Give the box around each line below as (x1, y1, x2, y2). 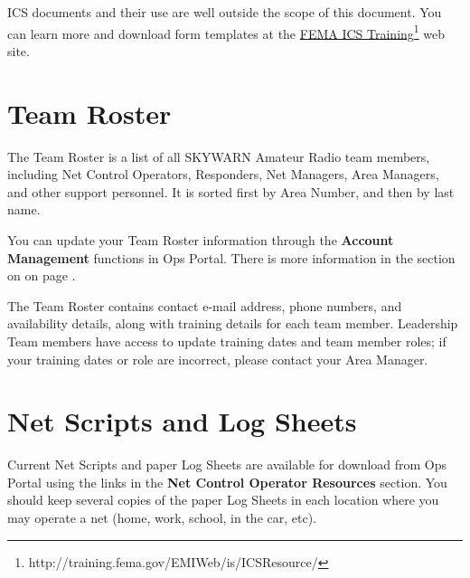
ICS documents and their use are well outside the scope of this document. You (7, 3, 442, 21)
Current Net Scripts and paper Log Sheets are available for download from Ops (7, 455, 447, 474)
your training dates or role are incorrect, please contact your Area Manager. (7, 349, 428, 368)
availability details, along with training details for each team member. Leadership (7, 314, 458, 333)
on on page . (7, 266, 76, 285)
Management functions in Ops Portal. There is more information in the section (7, 248, 456, 267)
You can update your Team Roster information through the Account (7, 230, 394, 249)
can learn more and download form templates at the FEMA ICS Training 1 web (7, 21, 446, 43)
